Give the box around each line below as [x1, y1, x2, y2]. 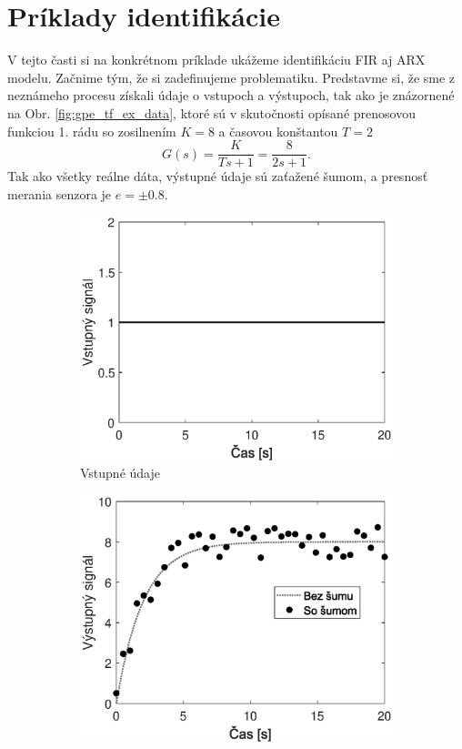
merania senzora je [7, 184, 112, 203]
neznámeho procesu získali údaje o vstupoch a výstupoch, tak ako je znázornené [7, 86, 455, 105]
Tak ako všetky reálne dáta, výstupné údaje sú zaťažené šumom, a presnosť [7, 167, 428, 186]
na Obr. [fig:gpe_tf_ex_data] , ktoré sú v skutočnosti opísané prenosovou [7, 103, 416, 122]
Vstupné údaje [80, 463, 160, 482]
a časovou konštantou [218, 121, 338, 140]
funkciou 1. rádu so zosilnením [7, 121, 176, 140]
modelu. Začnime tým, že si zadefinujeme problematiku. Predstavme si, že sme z [7, 67, 456, 86]
